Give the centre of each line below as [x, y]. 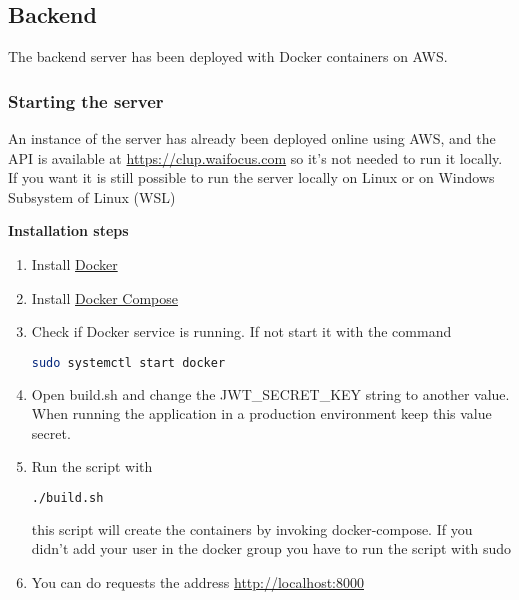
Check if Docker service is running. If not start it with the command [241, 331]
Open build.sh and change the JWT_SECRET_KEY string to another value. [270, 393]
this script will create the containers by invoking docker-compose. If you [252, 528]
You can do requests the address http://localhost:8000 [197, 582]
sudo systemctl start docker [128, 362]
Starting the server [86, 100]
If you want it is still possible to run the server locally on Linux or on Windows [251, 177]
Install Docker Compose [105, 297]
